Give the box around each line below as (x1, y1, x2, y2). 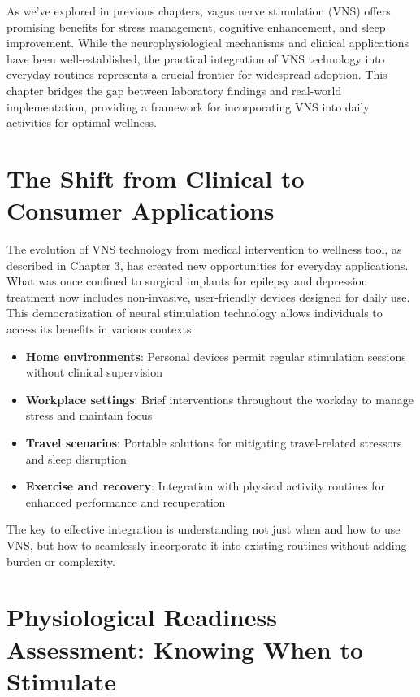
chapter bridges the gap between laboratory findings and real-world (6, 81, 342, 98)
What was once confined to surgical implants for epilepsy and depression (6, 272, 368, 290)
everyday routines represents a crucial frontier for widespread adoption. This (6, 66, 388, 83)
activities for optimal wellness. (6, 114, 157, 131)
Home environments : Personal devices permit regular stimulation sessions (25, 347, 406, 364)
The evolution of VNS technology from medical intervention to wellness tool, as (6, 241, 402, 258)
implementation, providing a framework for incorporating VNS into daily (6, 98, 370, 115)
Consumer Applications (6, 194, 275, 227)
